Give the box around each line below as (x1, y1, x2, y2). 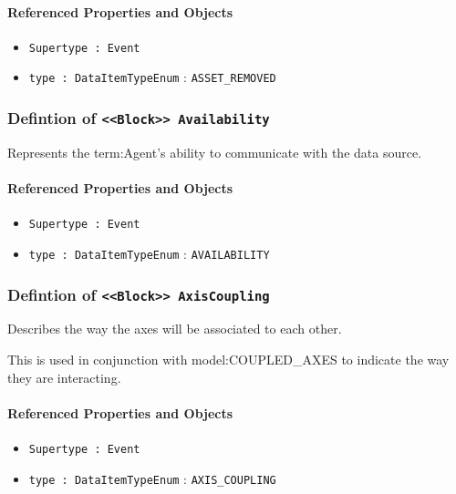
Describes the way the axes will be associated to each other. (7, 319, 342, 338)
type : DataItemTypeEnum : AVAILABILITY (28, 243, 270, 262)
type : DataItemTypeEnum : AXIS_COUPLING (28, 468, 276, 488)
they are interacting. (7, 367, 121, 386)
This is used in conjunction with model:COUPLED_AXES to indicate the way (7, 349, 450, 368)
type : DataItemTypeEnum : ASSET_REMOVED (28, 67, 276, 87)
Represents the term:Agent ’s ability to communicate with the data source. (7, 142, 422, 161)
